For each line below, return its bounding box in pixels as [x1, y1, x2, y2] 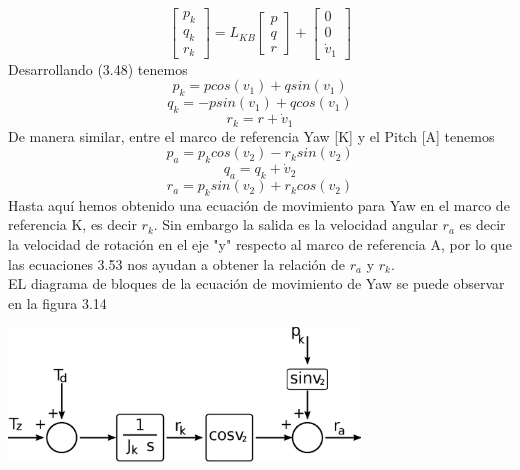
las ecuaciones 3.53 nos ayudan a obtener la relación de [8, 253, 346, 274]
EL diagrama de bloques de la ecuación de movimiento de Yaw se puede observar [8, 273, 505, 294]
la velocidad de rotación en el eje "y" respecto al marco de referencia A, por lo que [8, 234, 512, 255]
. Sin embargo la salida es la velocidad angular [153, 214, 438, 235]
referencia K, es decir [8, 214, 137, 235]
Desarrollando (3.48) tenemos [8, 58, 188, 79]
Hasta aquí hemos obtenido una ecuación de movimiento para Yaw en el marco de [8, 194, 510, 215]
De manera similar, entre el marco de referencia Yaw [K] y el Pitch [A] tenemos [8, 125, 495, 146]
